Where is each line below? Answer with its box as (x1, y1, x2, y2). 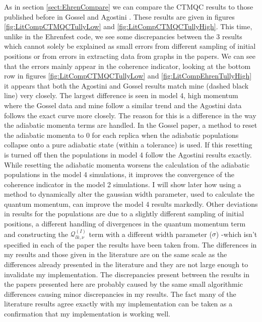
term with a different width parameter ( (89, 228, 212, 239)
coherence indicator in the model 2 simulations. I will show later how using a (4, 179, 241, 189)
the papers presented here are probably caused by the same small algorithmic (4, 279, 243, 289)
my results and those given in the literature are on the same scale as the (4, 249, 227, 260)
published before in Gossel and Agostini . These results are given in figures (4, 11, 235, 22)
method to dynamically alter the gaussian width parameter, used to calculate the (4, 189, 254, 199)
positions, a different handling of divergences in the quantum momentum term (4, 218, 246, 229)
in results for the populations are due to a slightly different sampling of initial (4, 208, 244, 219)
